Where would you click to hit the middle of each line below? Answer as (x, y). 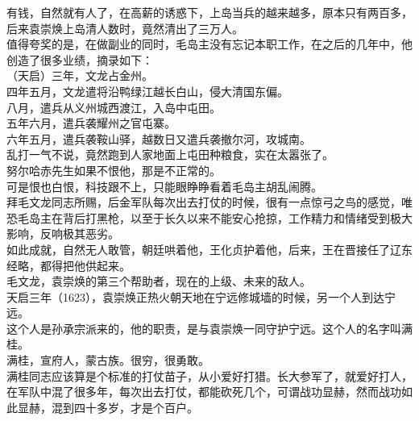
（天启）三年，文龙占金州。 (80, 75)
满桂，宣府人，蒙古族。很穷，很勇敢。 (108, 360)
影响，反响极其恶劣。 (63, 233)
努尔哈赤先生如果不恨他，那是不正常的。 (114, 170)
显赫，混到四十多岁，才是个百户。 (108, 407)
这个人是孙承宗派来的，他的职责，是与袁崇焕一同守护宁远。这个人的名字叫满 (209, 328)
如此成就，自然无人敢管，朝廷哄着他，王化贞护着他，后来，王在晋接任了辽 (204, 249)
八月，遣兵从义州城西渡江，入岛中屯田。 (114, 107)
